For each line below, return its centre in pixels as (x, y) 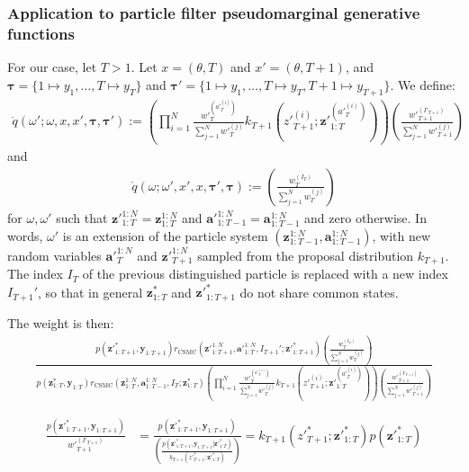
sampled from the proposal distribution (306, 255)
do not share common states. (319, 292)
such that (82, 218)
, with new (401, 235)
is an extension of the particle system (165, 235)
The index (35, 274)
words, (25, 235)
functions (41, 33)
